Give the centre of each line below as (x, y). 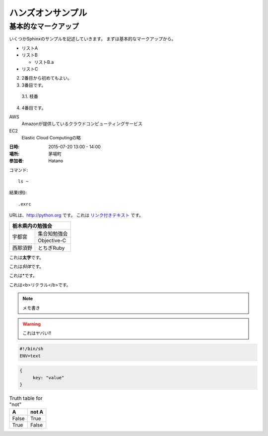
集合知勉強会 (53, 233)
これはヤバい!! (37, 333)
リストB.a (44, 62)
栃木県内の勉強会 (32, 225)
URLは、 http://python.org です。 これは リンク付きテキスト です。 (76, 215)
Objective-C (52, 240)
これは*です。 (23, 276)
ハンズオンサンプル (48, 13)
